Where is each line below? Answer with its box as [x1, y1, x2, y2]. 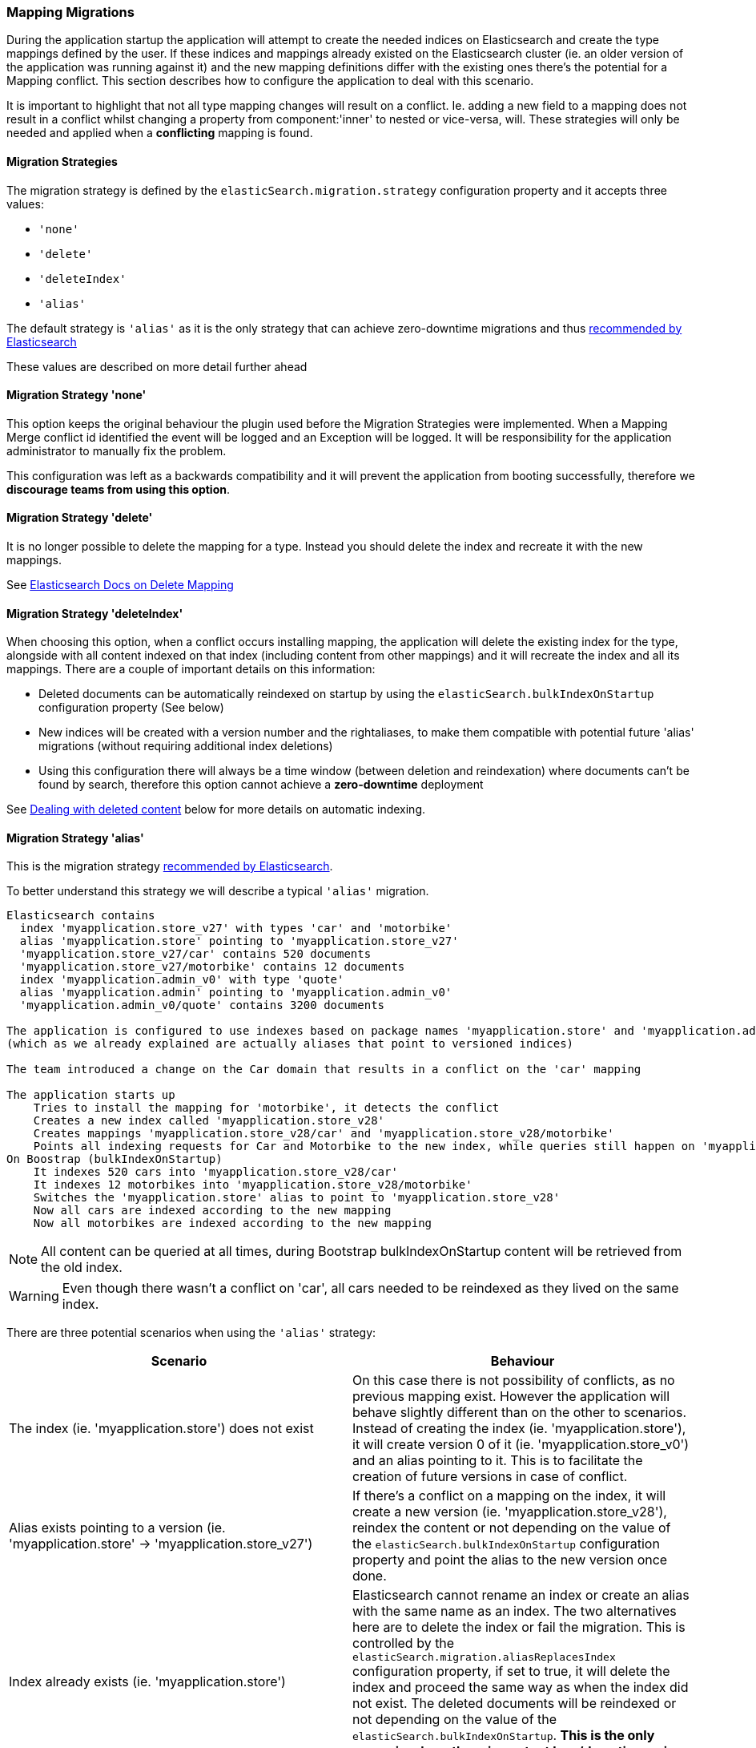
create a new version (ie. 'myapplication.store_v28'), [352, 1504, 667, 1520]
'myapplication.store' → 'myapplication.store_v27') [9, 1536, 313, 1552]
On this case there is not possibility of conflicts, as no [352, 1372, 675, 1389]
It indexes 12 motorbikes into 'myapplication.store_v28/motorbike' [33, 1178, 472, 1192]
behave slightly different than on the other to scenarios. [352, 1404, 687, 1421]
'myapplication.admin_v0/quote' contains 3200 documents [19, 999, 385, 1012]
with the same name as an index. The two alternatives [352, 1603, 677, 1620]
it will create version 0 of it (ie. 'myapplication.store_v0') [352, 1436, 690, 1453]
